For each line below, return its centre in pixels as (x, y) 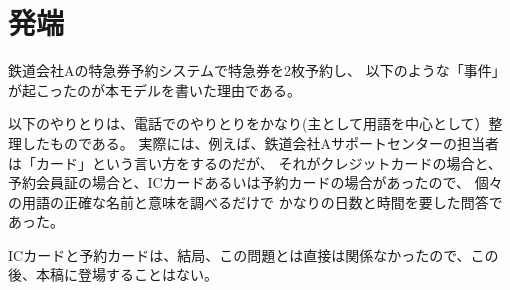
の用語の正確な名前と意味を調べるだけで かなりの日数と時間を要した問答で (255, 201)
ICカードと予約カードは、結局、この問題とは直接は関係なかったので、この (253, 254)
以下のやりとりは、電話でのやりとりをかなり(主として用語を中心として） (248, 123)
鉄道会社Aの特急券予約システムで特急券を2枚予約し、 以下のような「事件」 (257, 70)
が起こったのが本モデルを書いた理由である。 (154, 89)
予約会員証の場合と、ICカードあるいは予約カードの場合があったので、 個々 (255, 182)
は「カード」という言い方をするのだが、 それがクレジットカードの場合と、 (255, 162)
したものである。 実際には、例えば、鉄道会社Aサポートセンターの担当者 (260, 142)
